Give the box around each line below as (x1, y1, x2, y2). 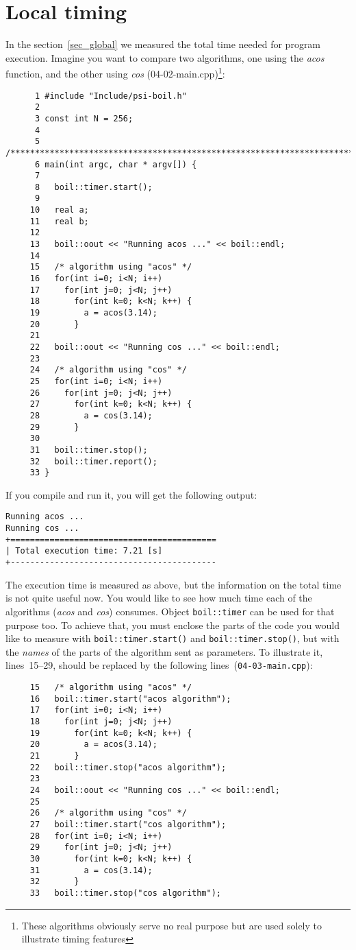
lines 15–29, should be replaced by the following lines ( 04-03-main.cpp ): (5, 658, 313, 672)
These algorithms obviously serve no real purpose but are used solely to (21, 918, 322, 932)
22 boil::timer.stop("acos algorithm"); (29, 762, 227, 772)
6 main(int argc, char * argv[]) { (34, 159, 197, 169)
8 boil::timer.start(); (34, 182, 153, 192)
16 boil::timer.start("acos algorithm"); (29, 693, 231, 704)
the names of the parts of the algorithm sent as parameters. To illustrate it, (5, 644, 323, 658)
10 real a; (29, 205, 89, 215)
